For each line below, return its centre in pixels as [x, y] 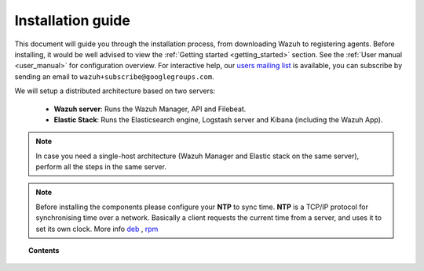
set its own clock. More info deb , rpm [97, 229]
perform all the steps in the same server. [101, 167]
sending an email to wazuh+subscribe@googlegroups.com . [115, 76]
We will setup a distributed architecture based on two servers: [115, 91]
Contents [44, 251]
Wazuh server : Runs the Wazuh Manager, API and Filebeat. [150, 109]
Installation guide [73, 20]
